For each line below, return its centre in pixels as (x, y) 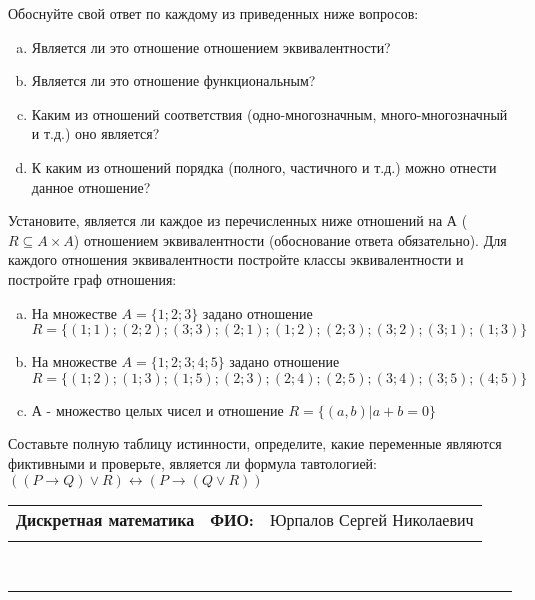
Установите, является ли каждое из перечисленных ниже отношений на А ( (238, 220)
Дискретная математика (105, 519)
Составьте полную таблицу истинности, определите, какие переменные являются (255, 443)
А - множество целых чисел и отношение (157, 409)
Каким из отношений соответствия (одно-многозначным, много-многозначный (269, 113)
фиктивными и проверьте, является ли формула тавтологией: (192, 462)
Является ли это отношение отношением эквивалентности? (211, 46)
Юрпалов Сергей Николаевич (371, 519)
